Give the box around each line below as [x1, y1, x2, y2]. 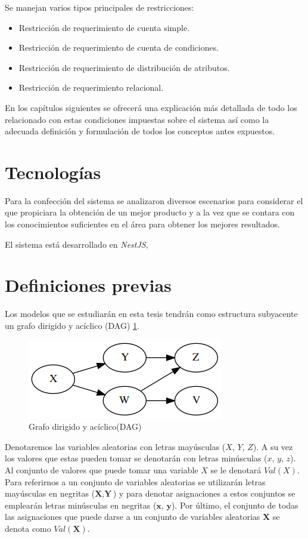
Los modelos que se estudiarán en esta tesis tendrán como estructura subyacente [5, 307, 298, 320]
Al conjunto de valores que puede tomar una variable [5, 463, 198, 476]
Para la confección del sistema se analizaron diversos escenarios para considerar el [5, 194, 303, 207]
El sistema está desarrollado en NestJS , [5, 238, 148, 250]
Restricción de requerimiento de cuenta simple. [18, 21, 190, 33]
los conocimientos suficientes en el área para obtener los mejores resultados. [5, 218, 280, 230]
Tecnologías [5, 159, 101, 184]
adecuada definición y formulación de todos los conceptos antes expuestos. [5, 125, 275, 137]
